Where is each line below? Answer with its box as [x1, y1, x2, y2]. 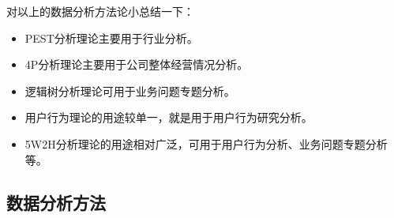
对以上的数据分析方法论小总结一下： [6, 3, 194, 19]
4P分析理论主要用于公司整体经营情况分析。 [24, 56, 249, 73]
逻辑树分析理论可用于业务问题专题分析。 [24, 82, 235, 99]
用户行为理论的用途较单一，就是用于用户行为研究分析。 [24, 109, 313, 126]
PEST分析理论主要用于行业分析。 [24, 29, 198, 46]
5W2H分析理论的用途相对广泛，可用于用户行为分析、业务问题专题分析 [24, 135, 388, 152]
